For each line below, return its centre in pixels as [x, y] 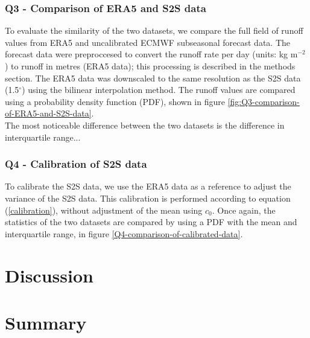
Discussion [49, 275]
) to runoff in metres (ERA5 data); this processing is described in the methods [150, 66]
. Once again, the [244, 210]
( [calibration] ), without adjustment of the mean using [104, 210]
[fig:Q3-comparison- [264, 101]
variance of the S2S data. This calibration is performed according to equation [148, 198]
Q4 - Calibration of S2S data [76, 164]
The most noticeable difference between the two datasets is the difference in [145, 125]
